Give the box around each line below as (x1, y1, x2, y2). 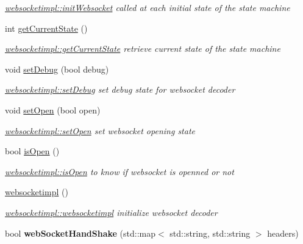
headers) (267, 226, 299, 239)
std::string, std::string (169, 226, 251, 239)
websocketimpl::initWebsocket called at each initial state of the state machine (5, 1, 290, 13)
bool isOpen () (5, 145, 60, 157)
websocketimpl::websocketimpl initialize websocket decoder (5, 206, 218, 218)
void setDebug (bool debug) (5, 62, 109, 75)
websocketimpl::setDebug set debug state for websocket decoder (5, 83, 235, 96)
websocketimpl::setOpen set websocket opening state (5, 124, 195, 137)
